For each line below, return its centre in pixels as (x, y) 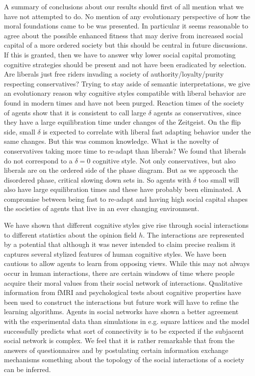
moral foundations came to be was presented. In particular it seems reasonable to (126, 26)
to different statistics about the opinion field (70, 234)
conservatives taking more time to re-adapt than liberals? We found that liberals (125, 150)
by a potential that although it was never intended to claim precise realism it (120, 244)
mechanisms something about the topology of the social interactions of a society (124, 360)
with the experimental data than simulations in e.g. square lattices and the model (127, 321)
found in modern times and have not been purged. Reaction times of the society (124, 102)
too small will (219, 179)
